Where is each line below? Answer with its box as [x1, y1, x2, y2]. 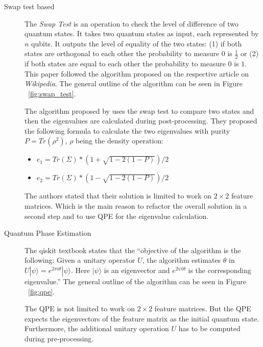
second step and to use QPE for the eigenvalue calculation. [25, 210, 209, 221]
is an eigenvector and [104, 264, 170, 275]
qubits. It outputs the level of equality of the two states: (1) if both [31, 38, 242, 48]
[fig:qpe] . [28, 286, 55, 296]
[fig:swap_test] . [28, 88, 76, 98]
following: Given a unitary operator [25, 255, 135, 265]
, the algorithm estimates [142, 255, 221, 265]
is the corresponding [188, 264, 252, 275]
